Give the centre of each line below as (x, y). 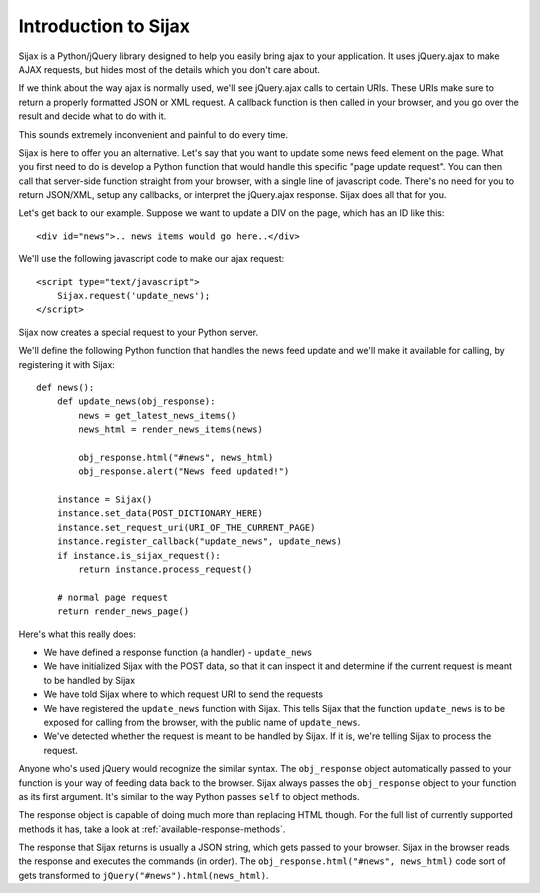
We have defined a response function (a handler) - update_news (178, 652)
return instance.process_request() (165, 569)
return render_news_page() (123, 611)
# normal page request (112, 597)
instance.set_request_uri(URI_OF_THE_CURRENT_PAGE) (186, 527)
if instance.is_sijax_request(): (139, 555)
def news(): (65, 387)
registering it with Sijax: (66, 364)
